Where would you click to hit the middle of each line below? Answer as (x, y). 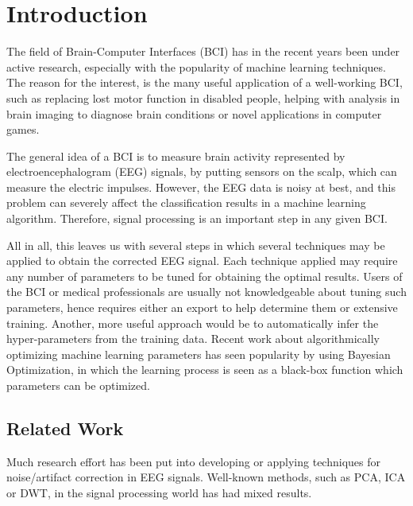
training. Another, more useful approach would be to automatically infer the (193, 323)
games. (23, 129)
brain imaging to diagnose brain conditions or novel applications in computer (194, 113)
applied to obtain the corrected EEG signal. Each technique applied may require (202, 261)
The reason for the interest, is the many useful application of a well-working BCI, (205, 82)
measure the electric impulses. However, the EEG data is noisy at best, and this (201, 187)
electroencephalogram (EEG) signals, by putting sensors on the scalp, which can (202, 171)
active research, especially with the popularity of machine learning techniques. (196, 66)
